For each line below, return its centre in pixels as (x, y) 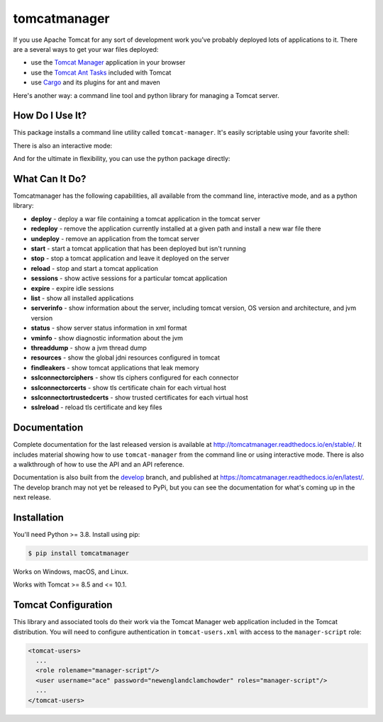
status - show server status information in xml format (109, 328)
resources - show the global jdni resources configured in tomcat (125, 357)
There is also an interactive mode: (63, 145)
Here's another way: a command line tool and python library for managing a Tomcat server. (146, 95)
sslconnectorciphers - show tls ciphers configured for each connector (135, 378)
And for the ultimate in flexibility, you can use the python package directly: (122, 159)
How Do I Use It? (50, 116)
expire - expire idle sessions (72, 288)
